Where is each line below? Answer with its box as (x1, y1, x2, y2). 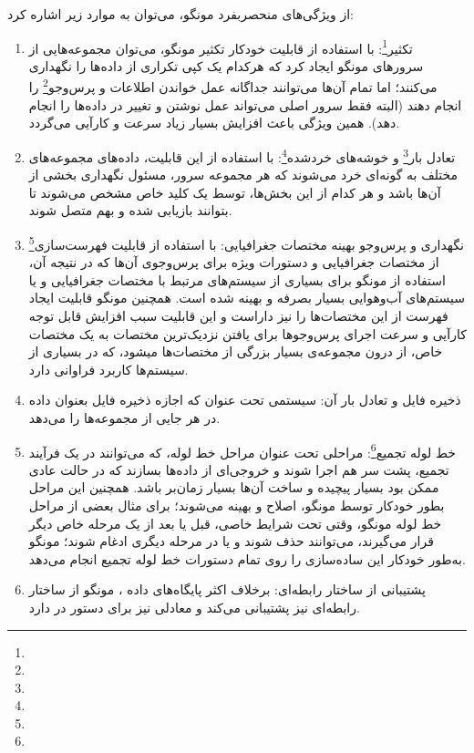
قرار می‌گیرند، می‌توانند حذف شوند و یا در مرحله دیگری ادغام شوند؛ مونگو (28, 531, 434, 551)
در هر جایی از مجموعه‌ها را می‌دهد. (28, 407, 221, 427)
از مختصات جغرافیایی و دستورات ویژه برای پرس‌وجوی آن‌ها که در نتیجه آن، (28, 253, 439, 272)
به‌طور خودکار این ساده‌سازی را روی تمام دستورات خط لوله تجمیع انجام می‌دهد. (28, 549, 466, 568)
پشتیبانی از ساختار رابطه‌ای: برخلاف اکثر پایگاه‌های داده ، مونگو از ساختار (28, 580, 426, 599)
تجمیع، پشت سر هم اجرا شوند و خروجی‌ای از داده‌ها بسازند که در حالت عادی (28, 459, 449, 479)
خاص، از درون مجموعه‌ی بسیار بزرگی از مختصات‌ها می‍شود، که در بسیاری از (28, 342, 443, 361)
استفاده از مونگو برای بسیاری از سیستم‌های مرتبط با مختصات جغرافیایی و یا (28, 270, 446, 289)
